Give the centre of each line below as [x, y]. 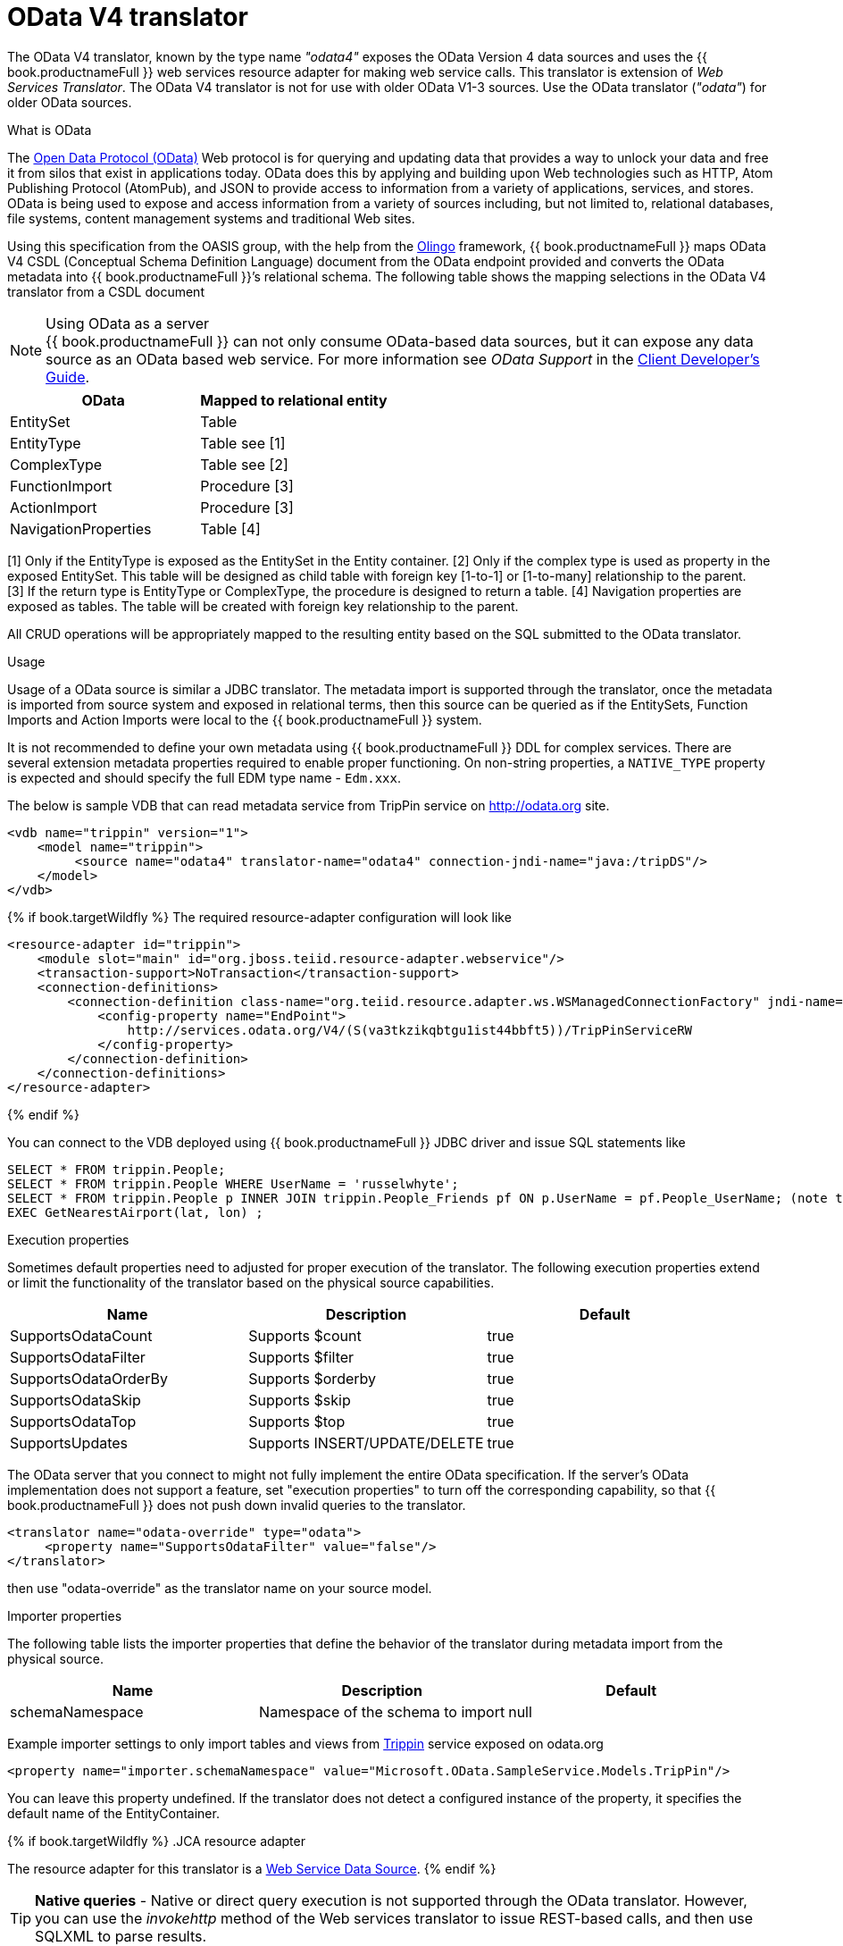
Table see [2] [244, 464]
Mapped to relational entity [294, 400]
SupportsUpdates [69, 1443]
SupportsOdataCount [81, 1335]
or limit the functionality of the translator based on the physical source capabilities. [251, 1282]
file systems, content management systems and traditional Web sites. [211, 218]
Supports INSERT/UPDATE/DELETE [366, 1443]
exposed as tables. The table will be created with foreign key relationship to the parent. [263, 606]
